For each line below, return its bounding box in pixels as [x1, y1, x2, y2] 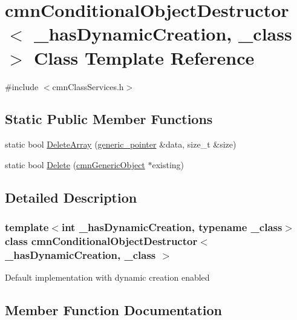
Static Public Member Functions [5, 109, 213, 128]
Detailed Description [5, 188, 137, 206]
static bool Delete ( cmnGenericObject [5, 158, 145, 171]
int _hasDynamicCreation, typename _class [61, 220, 282, 235]
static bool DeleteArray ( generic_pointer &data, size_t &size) [5, 138, 237, 151]
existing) [152, 158, 184, 171]
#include [5, 80, 39, 93]
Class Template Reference [34, 45, 255, 70]
